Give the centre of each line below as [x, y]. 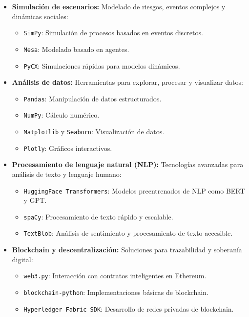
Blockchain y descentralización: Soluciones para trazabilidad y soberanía [127, 250]
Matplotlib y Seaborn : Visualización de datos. [94, 132]
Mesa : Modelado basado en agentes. [76, 49]
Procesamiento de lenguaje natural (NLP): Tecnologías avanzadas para [128, 164]
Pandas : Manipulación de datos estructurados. [93, 98]
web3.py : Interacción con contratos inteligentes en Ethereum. [115, 276]
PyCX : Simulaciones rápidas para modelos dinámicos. [102, 65]
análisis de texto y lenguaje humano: [67, 174]
